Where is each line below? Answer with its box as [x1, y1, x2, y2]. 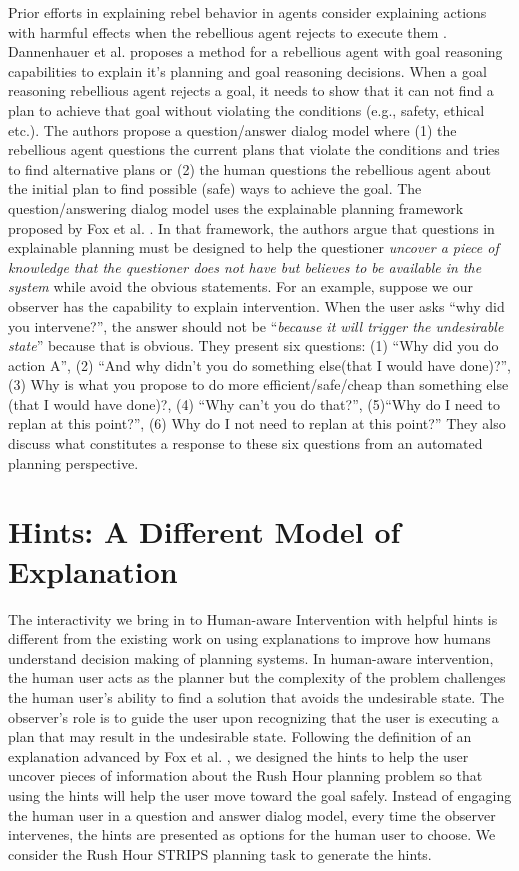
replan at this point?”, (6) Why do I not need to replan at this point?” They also [8, 413, 506, 434]
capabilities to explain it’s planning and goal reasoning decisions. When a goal [8, 60, 487, 81]
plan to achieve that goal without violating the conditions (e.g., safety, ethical [8, 99, 485, 120]
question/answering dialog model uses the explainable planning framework [8, 197, 464, 218]
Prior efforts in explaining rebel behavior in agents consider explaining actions [8, 2, 487, 22]
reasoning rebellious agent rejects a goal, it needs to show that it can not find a [8, 80, 494, 101]
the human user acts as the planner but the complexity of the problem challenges [8, 667, 506, 688]
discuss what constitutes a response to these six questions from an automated [8, 433, 483, 454]
